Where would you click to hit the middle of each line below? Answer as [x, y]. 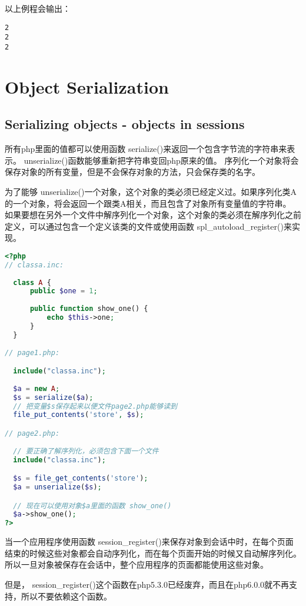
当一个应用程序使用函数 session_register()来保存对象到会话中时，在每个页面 [149, 542]
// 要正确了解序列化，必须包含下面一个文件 [86, 451]
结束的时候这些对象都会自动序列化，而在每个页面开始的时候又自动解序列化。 [153, 553]
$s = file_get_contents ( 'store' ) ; [81, 478]
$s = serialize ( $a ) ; [53, 397]
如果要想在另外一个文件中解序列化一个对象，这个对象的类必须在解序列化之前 [153, 215]
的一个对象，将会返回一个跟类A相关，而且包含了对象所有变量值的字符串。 [148, 203]
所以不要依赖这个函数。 [66, 596]
